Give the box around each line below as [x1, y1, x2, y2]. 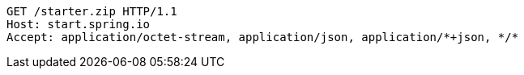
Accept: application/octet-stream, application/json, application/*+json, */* [6, 31, 519, 44]
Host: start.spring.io [6, 18, 151, 31]
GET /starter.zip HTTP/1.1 [6, 5, 177, 18]
